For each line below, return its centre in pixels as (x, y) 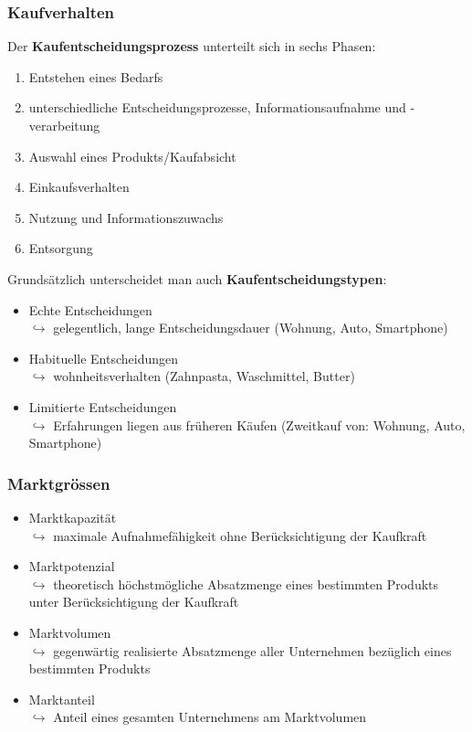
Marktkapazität (73, 517)
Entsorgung (61, 248)
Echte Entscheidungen (90, 309)
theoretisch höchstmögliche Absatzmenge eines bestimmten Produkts (246, 583)
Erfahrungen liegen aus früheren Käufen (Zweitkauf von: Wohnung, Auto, (259, 424)
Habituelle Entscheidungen (104, 358)
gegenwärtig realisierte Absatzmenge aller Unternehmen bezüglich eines (252, 650)
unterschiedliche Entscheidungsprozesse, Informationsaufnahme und (217, 107)
